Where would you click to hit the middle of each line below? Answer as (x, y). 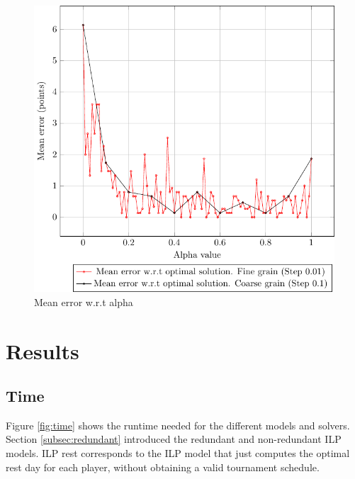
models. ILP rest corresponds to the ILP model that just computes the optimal (178, 453)
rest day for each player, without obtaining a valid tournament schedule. (163, 467)
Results (43, 350)
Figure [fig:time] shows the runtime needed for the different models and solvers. (178, 425)
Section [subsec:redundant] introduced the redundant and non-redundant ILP (174, 439)
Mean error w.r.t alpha (84, 302)
